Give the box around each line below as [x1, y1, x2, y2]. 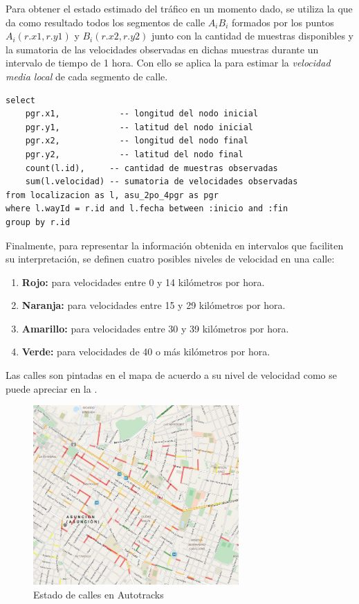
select [6, 95, 35, 105]
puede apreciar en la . [6, 381, 98, 396]
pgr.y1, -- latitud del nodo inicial [25, 122, 253, 132]
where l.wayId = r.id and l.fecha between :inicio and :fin [6, 204, 288, 214]
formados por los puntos [231, 15, 334, 29]
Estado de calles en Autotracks [33, 587, 164, 601]
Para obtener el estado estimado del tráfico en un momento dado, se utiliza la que [6, 1, 353, 15]
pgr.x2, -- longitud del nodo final [25, 136, 248, 146]
